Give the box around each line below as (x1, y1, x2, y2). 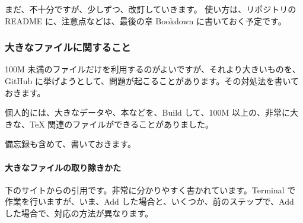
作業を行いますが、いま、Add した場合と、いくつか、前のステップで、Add (5, 195, 294, 208)
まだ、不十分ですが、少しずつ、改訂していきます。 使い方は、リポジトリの (5, 3, 296, 15)
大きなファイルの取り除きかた (5, 161, 121, 173)
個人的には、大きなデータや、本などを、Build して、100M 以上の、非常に (5, 106, 290, 119)
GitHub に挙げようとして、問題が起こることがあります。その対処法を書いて (5, 75, 299, 87)
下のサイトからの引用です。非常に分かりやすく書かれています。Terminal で (5, 183, 296, 196)
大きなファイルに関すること (5, 40, 131, 55)
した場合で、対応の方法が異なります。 (5, 206, 154, 219)
